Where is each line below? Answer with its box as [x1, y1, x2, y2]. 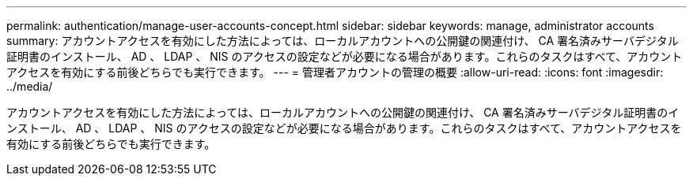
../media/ [6, 80, 53, 93]
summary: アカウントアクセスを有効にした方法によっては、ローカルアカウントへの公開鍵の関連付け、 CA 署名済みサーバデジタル [6, 34, 679, 47]
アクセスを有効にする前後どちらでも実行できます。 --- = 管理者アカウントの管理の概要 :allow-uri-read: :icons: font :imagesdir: [6, 65, 664, 79]
